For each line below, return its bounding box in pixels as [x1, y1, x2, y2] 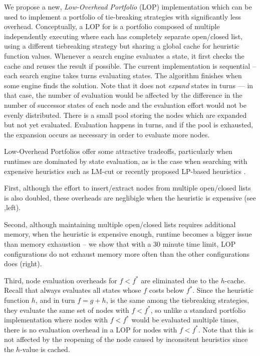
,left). [4, 202, 21, 213]
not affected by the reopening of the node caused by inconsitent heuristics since [4, 334, 248, 344]
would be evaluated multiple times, [131, 314, 239, 325]
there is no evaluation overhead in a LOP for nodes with [4, 324, 177, 334]
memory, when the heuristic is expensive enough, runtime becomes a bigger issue [4, 229, 252, 239]
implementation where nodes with [4, 314, 108, 325]
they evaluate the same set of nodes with [4, 304, 129, 315]
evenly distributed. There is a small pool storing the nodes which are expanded [4, 109, 247, 120]
